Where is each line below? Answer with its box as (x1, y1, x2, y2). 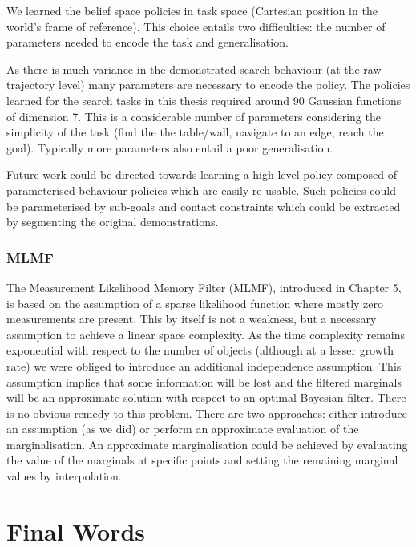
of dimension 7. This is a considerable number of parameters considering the (6, 107, 381, 124)
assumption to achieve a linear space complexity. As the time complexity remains (6, 326, 406, 342)
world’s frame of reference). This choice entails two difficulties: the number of (6, 18, 386, 34)
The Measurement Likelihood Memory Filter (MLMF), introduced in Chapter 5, (6, 278, 402, 295)
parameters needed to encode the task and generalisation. (6, 34, 289, 51)
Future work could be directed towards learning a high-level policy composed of (6, 166, 398, 183)
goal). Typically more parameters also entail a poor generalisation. (6, 139, 333, 156)
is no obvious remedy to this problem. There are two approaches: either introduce (6, 404, 407, 421)
